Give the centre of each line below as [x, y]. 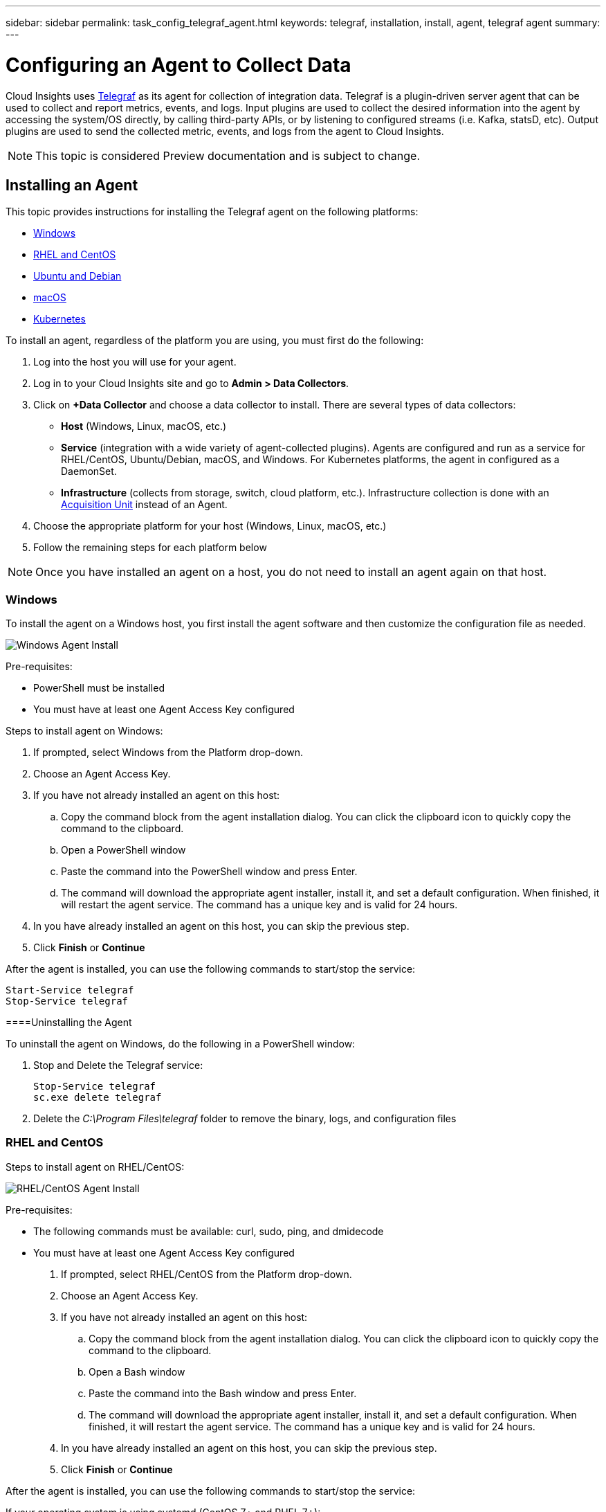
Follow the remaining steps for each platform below [150, 548]
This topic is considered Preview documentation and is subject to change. [228, 155]
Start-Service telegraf [70, 990]
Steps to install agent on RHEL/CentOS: [95, 1167]
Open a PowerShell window [123, 850]
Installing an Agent [72, 185]
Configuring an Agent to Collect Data [178, 65]
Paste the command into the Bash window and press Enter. [223, 1393]
